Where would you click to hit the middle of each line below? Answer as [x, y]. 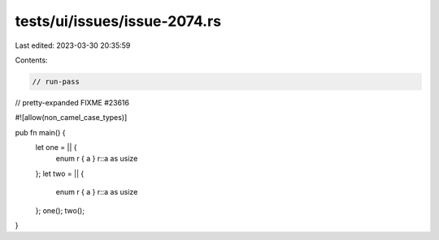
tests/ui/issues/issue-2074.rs [118, 21]
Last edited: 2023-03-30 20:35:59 [73, 45]
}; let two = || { [60, 174]
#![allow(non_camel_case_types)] [71, 118]
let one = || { [56, 148]
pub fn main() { [40, 132]
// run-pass [56, 81]
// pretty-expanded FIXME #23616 [72, 102]
